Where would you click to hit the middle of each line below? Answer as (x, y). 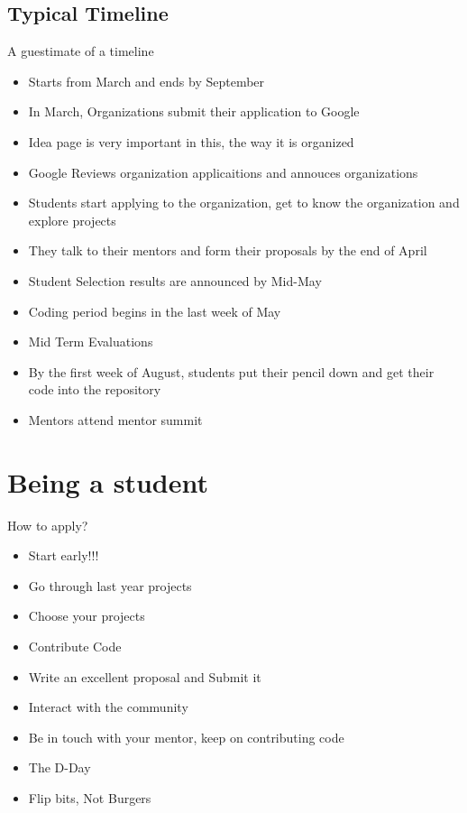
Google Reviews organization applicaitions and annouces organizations (223, 172)
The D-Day (60, 767)
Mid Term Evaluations (91, 342)
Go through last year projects (110, 585)
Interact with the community (108, 707)
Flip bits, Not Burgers (90, 797)
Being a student (108, 481)
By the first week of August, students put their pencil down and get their (231, 371)
